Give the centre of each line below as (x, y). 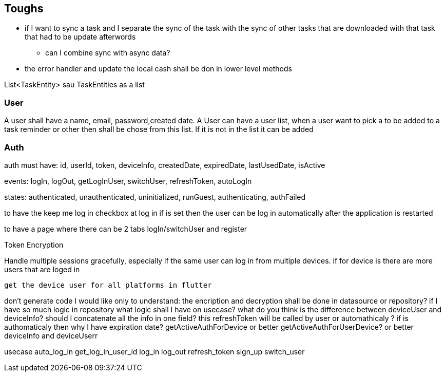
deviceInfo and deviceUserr (51, 335)
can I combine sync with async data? (108, 53)
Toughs (24, 8)
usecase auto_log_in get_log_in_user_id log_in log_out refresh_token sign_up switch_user (154, 351)
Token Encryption (34, 245)
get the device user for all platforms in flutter (108, 285)
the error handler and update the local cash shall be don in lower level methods (158, 69)
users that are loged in (42, 269)
